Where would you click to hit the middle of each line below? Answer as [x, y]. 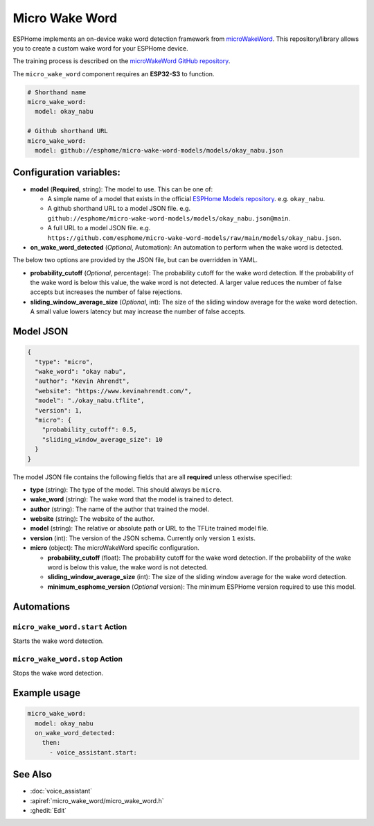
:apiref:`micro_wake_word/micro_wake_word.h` [97, 800]
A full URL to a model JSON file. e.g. [99, 228]
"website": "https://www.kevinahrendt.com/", [113, 391]
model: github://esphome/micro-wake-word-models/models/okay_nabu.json [159, 150]
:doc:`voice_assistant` [61, 791]
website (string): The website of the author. [92, 519]
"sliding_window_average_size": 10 [102, 439]
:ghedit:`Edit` [48, 810]
